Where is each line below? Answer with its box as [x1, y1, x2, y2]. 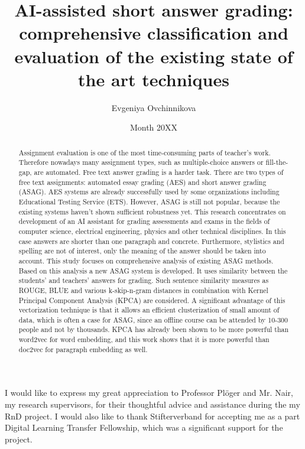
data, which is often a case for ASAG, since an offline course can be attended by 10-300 [18, 314, 288, 324]
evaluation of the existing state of [14, 44, 293, 68]
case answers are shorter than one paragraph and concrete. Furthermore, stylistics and [18, 236, 284, 246]
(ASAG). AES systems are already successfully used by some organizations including [18, 187, 280, 197]
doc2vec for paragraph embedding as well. [18, 344, 148, 354]
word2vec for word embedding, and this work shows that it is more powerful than [18, 334, 270, 344]
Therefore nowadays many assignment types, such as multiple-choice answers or [18, 157, 264, 167]
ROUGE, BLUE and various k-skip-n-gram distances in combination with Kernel [18, 285, 268, 295]
